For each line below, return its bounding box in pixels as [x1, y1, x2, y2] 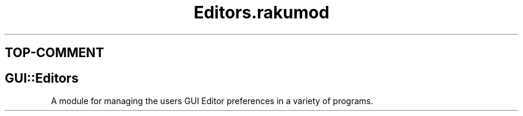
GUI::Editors [5, 70, 79, 86]
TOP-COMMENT [5, 45, 104, 61]
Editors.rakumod [193, 2, 330, 23]
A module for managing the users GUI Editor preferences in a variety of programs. [51, 96, 374, 106]
